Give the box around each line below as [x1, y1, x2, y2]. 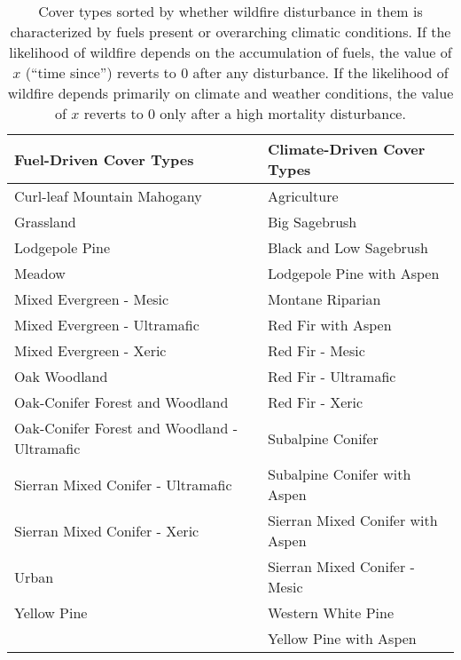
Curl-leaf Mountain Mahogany [14, 186, 202, 206]
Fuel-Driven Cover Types [14, 148, 194, 170]
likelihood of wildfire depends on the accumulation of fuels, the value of [9, 42, 452, 62]
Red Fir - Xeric [267, 392, 363, 412]
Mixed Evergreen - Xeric [14, 340, 167, 361]
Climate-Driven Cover [267, 139, 426, 159]
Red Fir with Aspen [267, 314, 392, 335]
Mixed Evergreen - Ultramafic [14, 314, 199, 335]
